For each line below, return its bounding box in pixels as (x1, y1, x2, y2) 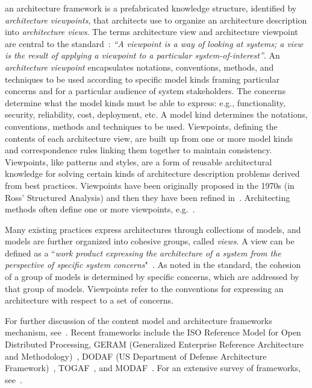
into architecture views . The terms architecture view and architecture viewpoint (5, 25, 298, 38)
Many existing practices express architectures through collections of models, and (5, 223, 301, 235)
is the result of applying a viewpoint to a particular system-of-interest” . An (5, 49, 280, 62)
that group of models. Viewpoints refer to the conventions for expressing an (5, 282, 284, 294)
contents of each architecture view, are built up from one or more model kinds (5, 132, 293, 144)
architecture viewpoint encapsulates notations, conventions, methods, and (5, 60, 274, 73)
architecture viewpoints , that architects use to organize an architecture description (5, 13, 307, 26)
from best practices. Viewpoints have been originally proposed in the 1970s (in (5, 179, 295, 191)
